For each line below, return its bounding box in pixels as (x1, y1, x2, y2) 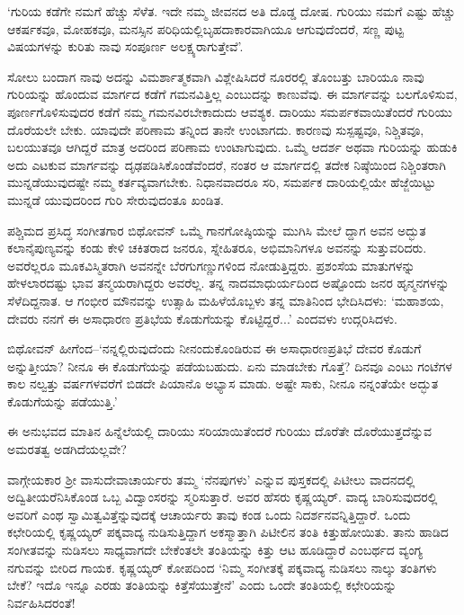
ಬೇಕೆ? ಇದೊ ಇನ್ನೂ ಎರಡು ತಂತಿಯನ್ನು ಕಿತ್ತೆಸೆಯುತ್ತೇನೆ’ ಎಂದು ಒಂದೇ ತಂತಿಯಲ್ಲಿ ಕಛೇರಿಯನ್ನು (7, 575, 397, 594)
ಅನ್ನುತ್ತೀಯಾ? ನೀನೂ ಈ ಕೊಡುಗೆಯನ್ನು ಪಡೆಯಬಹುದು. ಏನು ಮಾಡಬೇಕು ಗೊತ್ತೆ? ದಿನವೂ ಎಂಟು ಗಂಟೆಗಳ (7, 356, 452, 375)
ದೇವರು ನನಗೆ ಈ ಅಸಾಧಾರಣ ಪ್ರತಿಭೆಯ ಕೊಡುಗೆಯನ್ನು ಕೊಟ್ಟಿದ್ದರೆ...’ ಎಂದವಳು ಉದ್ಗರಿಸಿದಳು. (7, 308, 397, 327)
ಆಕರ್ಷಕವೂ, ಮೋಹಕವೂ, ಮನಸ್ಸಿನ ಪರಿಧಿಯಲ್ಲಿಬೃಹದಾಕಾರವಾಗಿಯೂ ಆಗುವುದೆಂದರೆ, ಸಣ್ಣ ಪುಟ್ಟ (7, 19, 404, 38)
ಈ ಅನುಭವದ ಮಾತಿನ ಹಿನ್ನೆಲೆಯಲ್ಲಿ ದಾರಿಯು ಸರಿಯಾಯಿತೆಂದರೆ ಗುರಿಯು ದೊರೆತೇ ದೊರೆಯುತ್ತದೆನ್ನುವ (7, 422, 433, 441)
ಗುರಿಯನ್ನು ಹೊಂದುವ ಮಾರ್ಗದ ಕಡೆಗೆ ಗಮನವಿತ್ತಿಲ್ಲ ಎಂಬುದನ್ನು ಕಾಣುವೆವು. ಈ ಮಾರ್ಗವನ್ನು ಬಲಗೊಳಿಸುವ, (7, 85, 458, 103)
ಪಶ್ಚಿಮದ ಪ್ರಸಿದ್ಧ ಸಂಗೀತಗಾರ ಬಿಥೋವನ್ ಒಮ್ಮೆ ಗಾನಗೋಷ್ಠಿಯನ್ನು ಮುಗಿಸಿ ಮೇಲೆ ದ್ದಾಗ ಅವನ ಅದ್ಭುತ (7, 220, 426, 239)
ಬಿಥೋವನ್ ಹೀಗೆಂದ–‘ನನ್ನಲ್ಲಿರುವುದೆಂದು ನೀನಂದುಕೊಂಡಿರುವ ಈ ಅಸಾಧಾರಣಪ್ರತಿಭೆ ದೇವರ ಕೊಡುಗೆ (7, 339, 422, 358)
